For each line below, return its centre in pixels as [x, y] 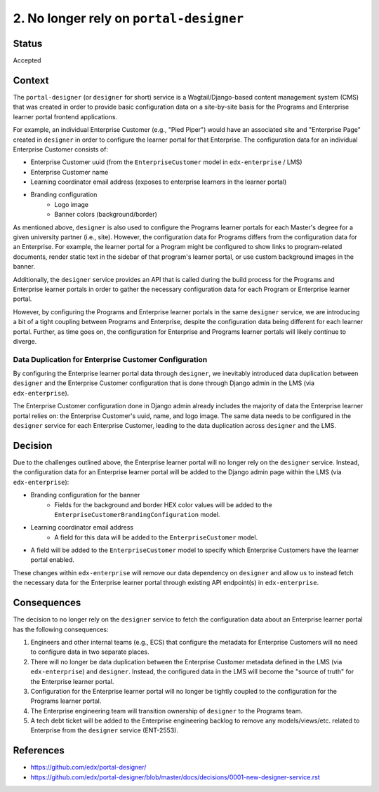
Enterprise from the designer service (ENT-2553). [105, 730]
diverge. [25, 341]
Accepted [27, 60]
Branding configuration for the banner [85, 495]
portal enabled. [53, 560]
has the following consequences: [61, 629]
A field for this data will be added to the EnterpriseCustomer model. [156, 537]
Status [28, 43]
